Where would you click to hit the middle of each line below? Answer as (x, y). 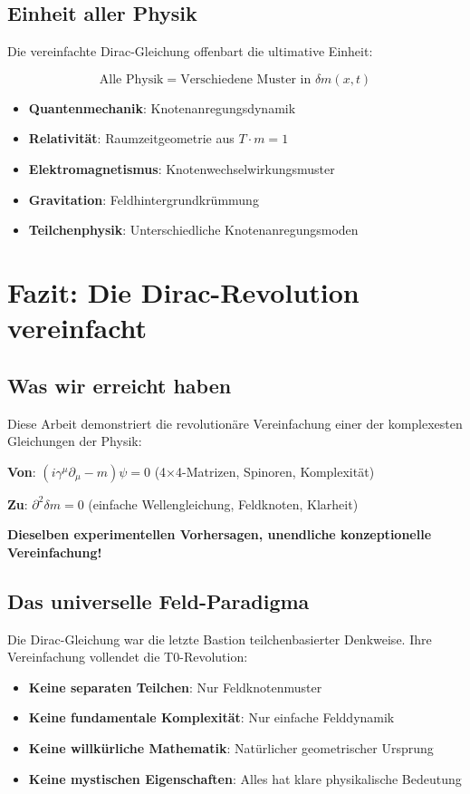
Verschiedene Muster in (246, 79)
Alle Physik (131, 79)
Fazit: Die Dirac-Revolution (183, 291)
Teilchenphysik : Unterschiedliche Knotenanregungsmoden (193, 230)
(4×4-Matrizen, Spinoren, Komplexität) (264, 471)
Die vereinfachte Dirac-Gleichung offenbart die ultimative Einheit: (190, 51)
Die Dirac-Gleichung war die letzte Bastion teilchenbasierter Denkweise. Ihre (220, 639)
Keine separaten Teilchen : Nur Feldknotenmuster (175, 687)
